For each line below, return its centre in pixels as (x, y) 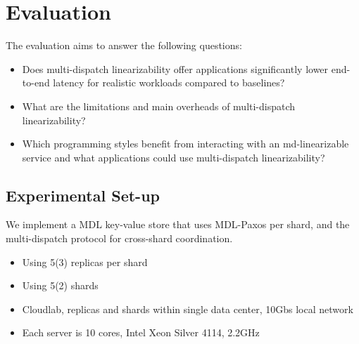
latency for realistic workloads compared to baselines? (169, 82)
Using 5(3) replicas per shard (85, 262)
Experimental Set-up (83, 195)
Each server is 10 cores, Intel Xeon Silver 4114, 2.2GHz (141, 332)
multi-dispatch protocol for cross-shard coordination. (119, 238)
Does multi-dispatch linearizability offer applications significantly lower (175, 68)
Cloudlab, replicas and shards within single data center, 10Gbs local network (188, 309)
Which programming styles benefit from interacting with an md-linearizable (185, 144)
